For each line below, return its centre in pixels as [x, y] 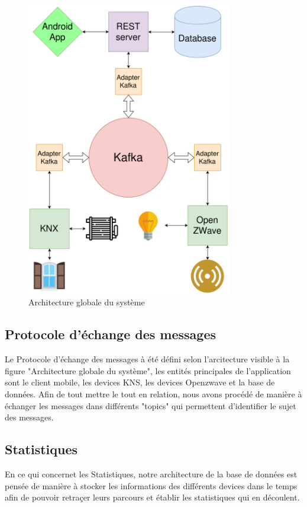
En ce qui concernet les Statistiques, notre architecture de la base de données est [151, 473]
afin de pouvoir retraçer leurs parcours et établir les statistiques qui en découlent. [152, 497]
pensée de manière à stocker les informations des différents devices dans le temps [151, 485]
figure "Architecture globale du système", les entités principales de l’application [148, 370]
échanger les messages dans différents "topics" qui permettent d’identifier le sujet [151, 405]
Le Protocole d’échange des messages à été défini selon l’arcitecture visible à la [147, 359]
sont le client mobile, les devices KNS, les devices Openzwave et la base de [140, 382]
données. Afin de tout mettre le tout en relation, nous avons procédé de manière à [153, 393]
